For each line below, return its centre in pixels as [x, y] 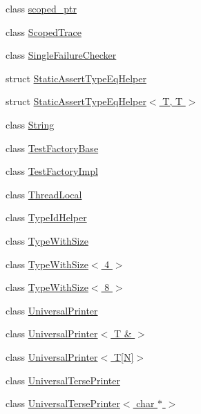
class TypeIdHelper [46, 217]
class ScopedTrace [44, 31]
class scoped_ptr [41, 8]
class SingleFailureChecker [61, 55]
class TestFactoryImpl [52, 171]
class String [30, 124]
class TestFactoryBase [52, 148]
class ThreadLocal [44, 194]
